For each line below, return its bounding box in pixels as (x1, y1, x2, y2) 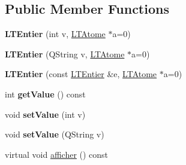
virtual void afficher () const (5, 148, 109, 160)
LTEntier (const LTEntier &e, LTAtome (5, 68, 157, 80)
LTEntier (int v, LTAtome (5, 27, 106, 40)
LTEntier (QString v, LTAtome (5, 47, 125, 60)
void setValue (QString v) (5, 128, 104, 140)
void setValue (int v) (5, 108, 86, 120)
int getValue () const (5, 87, 86, 100)
